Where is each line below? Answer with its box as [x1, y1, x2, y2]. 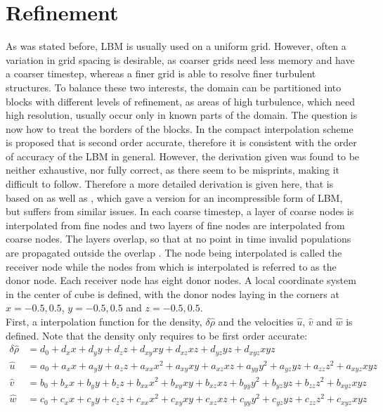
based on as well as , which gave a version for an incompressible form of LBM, [6, 190, 343, 205]
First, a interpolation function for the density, [6, 314, 202, 328]
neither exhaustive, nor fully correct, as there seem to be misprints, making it [6, 162, 340, 177]
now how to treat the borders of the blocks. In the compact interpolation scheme [6, 121, 353, 136]
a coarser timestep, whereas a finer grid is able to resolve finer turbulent [6, 66, 316, 81]
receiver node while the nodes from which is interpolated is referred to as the [6, 259, 337, 273]
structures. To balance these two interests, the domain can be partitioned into [6, 79, 342, 94]
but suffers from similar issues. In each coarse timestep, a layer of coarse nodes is [6, 204, 354, 219]
